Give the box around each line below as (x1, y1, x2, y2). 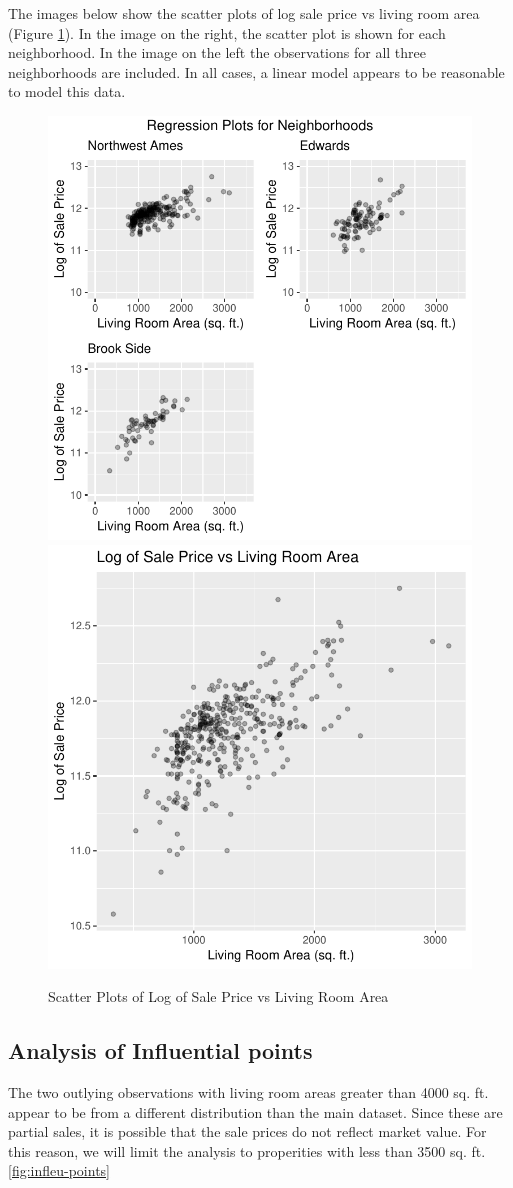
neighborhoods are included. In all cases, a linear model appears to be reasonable (8, 61, 505, 82)
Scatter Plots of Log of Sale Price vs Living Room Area (48, 986, 389, 1007)
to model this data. (8, 81, 126, 102)
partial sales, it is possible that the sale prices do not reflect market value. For (8, 1121, 487, 1142)
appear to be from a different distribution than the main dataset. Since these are (8, 1101, 503, 1122)
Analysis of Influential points (8, 1035, 313, 1066)
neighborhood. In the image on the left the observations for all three (8, 42, 426, 63)
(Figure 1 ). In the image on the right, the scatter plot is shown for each (8, 22, 446, 43)
